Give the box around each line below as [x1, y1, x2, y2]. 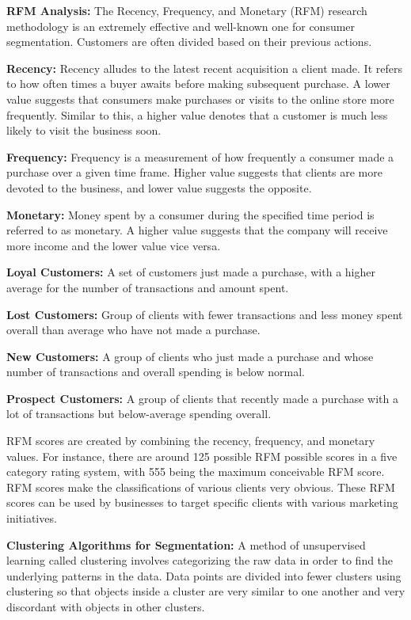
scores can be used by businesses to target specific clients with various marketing [6, 494, 398, 511]
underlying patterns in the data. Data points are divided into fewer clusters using [6, 567, 401, 584]
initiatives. [6, 510, 57, 527]
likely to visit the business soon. [6, 122, 162, 139]
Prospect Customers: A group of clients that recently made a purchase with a [6, 390, 399, 406]
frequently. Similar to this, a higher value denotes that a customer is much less [6, 106, 388, 123]
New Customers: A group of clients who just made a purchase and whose [6, 348, 374, 364]
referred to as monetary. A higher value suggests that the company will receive [6, 222, 388, 238]
